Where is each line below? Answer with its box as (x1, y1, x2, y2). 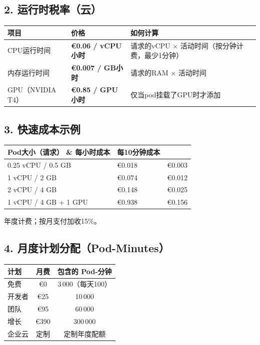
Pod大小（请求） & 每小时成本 (7, 146, 110, 157)
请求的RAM (130, 67, 168, 77)
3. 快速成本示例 (4, 121, 80, 136)
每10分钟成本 (117, 146, 160, 157)
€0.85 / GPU (71, 84, 118, 95)
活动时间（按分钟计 (180, 40, 243, 50)
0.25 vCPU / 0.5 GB (7, 159, 71, 170)
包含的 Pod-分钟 (57, 266, 112, 276)
